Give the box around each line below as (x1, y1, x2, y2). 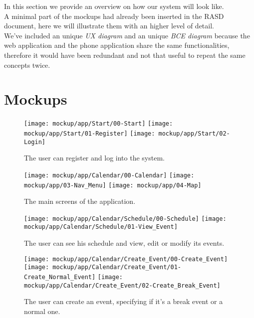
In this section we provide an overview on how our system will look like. (4, 1, 224, 11)
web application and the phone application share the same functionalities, (4, 40, 230, 50)
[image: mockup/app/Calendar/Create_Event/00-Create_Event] (24, 255, 228, 263)
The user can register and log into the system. (24, 153, 165, 163)
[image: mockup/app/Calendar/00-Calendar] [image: (24, 171, 195, 179)
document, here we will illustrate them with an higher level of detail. (4, 20, 214, 31)
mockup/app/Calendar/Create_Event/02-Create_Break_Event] (24, 282, 221, 289)
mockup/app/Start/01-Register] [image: (24, 130, 155, 137)
